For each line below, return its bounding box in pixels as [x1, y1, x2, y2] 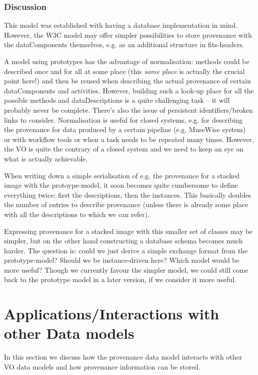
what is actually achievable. [4, 153, 88, 163]
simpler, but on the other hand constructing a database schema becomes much [4, 235, 243, 246]
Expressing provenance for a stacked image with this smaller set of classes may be [4, 225, 253, 236]
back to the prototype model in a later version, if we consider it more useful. [4, 274, 237, 285]
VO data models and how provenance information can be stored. [4, 361, 200, 372]
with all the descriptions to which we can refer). [4, 209, 150, 219]
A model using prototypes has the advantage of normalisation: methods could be [4, 56, 250, 66]
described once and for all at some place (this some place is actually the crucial [4, 66, 245, 76]
